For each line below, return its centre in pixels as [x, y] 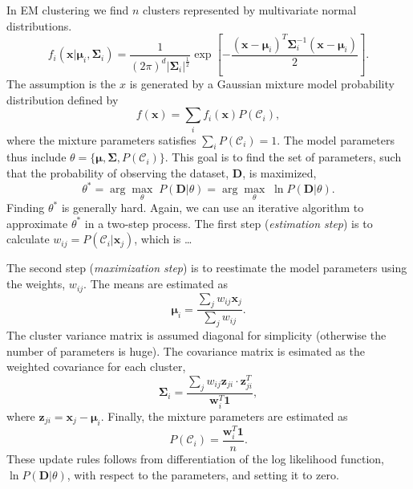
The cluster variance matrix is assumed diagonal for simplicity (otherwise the [196, 335]
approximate [37, 223]
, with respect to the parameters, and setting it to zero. [203, 474]
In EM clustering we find [68, 10]
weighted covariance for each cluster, [96, 367]
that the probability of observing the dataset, [118, 172]
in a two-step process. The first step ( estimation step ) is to [229, 223]
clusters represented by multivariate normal [250, 10]
